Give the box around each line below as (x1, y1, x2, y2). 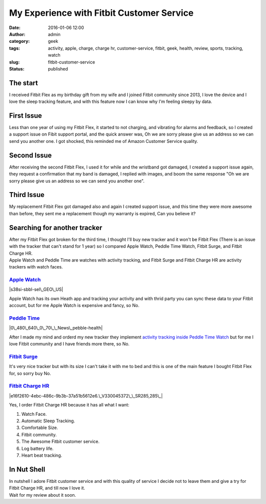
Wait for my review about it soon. (9, 492, 76, 498)
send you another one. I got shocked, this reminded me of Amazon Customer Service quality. (9, 138, 199, 144)
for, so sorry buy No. (9, 370, 51, 376)
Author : (9, 31, 26, 37)
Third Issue (9, 191, 45, 199)
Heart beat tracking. (21, 452, 63, 458)
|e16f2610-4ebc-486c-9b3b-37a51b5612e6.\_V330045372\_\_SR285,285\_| (9, 393, 163, 399)
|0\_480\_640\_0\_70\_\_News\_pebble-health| (9, 325, 103, 331)
